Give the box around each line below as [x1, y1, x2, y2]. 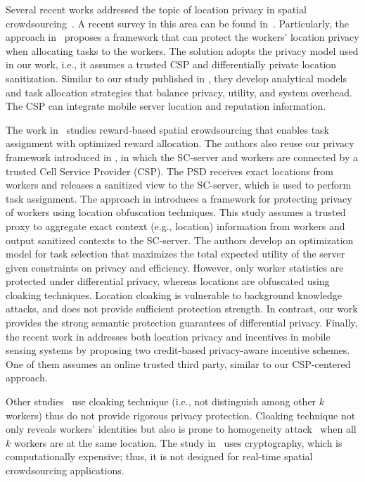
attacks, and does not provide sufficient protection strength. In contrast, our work [6, 301, 358, 316]
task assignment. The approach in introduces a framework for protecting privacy [6, 191, 352, 205]
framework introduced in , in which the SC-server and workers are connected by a [6, 149, 358, 164]
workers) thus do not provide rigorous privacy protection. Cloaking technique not [6, 407, 356, 422]
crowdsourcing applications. [6, 463, 124, 477]
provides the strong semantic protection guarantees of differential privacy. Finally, [6, 315, 358, 330]
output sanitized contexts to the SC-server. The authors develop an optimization [6, 232, 354, 247]
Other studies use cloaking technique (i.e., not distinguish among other [6, 394, 316, 409]
